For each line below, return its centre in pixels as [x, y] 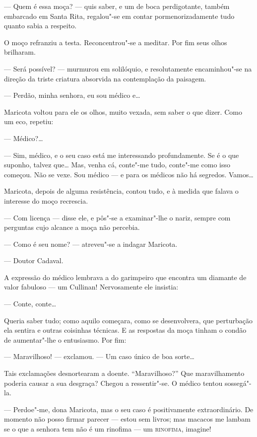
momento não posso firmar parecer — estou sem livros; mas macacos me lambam [127, 419]
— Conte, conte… [30, 304]
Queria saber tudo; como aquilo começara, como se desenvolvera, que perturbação [128, 320]
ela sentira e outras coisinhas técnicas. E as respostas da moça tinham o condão [125, 330]
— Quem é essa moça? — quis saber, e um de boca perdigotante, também [117, 6]
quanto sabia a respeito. [40, 26]
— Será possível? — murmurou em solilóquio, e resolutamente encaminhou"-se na [128, 68]
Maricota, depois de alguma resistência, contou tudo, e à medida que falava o [121, 191]
